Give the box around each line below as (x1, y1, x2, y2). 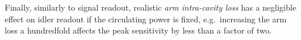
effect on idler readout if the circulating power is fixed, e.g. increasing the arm (5, 12, 287, 25)
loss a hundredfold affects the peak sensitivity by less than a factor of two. (5, 24, 272, 36)
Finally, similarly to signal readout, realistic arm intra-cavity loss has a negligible (5, 1, 296, 13)
